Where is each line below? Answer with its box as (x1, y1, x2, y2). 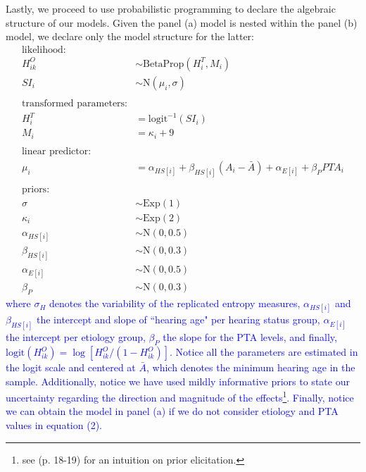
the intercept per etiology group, (6, 330, 146, 344)
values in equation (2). (6, 418, 102, 433)
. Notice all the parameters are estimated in (170, 344, 358, 359)
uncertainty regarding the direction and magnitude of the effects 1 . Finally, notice (6, 388, 354, 404)
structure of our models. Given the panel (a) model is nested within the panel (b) (6, 15, 358, 30)
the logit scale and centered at (6, 360, 136, 375)
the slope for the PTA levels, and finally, (163, 330, 337, 344)
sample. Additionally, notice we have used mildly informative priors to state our (6, 373, 350, 388)
